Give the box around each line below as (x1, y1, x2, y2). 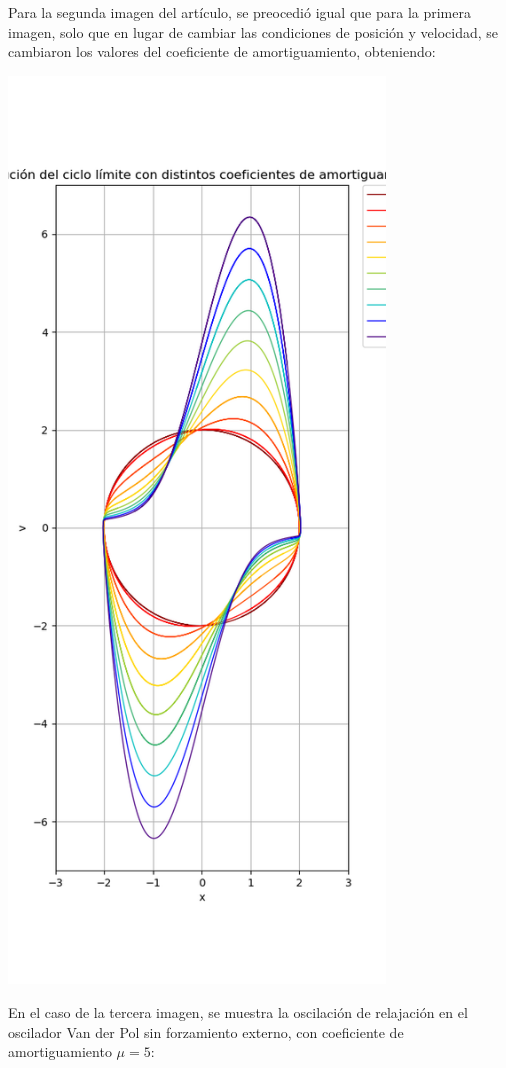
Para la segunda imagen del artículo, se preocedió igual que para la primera (8, 2, 471, 22)
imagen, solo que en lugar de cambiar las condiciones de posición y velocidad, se (8, 21, 499, 42)
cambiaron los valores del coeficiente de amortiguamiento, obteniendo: (8, 41, 436, 62)
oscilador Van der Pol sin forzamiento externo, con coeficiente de (8, 1021, 404, 1042)
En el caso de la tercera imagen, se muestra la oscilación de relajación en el (8, 1001, 468, 1022)
